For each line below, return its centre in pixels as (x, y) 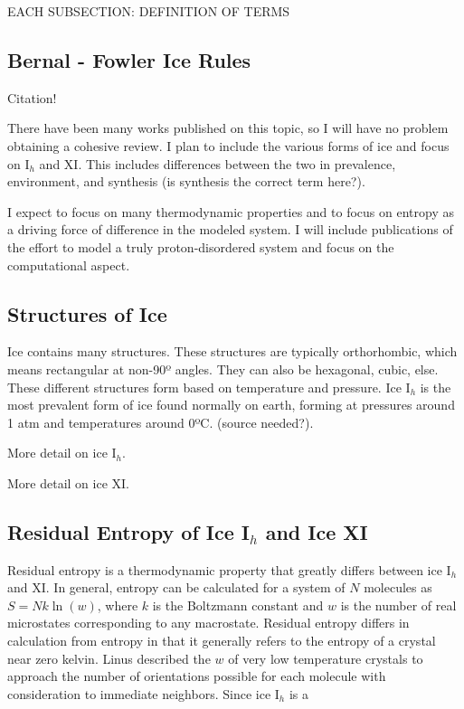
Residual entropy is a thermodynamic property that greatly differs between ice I (229, 569)
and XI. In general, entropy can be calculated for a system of (176, 587)
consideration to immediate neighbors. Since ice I (143, 693)
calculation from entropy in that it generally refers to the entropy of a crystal (222, 641)
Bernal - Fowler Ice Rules (129, 59)
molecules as (398, 587)
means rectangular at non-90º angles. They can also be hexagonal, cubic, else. (223, 369)
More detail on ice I (62, 453)
